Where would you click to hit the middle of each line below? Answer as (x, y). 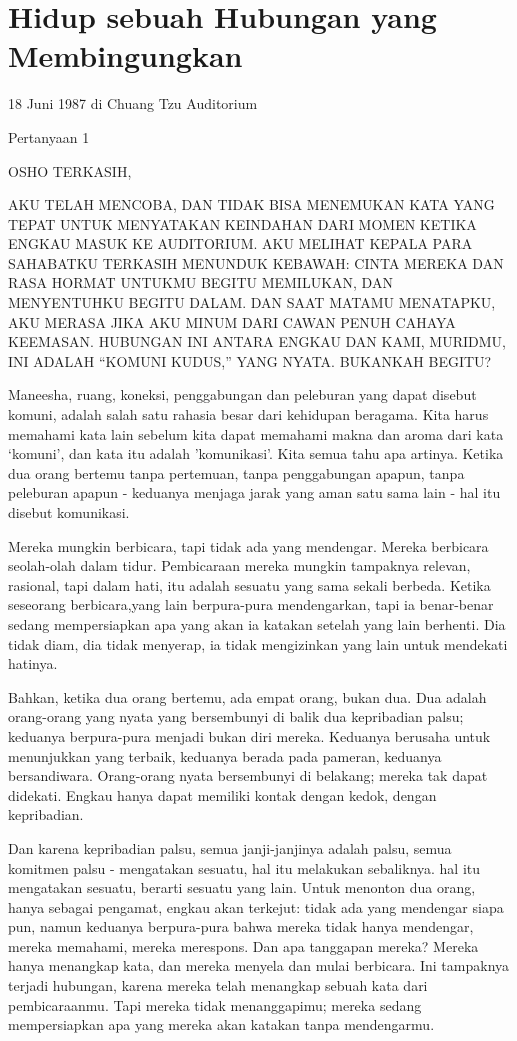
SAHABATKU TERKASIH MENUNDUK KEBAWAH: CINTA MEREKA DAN (256, 262)
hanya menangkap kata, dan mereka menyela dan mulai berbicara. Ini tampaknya (259, 965)
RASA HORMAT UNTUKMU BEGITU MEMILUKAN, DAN (200, 282)
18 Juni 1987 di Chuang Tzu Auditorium (133, 103)
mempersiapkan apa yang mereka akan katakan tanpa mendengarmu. (221, 1024)
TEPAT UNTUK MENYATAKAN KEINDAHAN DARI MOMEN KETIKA (242, 223)
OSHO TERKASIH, (70, 170)
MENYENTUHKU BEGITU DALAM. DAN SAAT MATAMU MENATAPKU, (252, 302)
